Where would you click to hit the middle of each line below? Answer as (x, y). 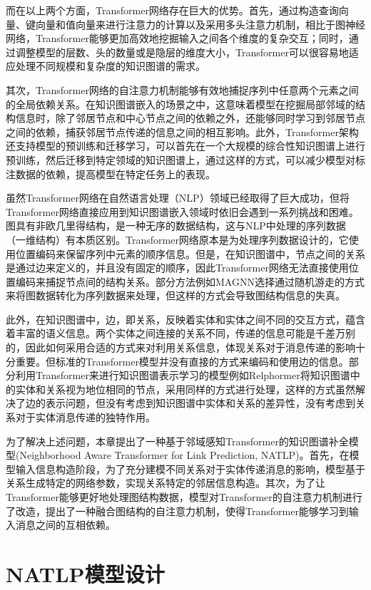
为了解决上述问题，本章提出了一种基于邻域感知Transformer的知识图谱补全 (177, 441)
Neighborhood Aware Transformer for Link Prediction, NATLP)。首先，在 (184, 455)
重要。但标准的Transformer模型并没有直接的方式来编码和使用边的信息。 (182, 361)
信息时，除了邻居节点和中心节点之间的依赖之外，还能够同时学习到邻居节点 (190, 118)
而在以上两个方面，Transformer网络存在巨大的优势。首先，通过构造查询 (172, 10)
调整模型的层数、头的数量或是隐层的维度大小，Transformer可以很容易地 (182, 52)
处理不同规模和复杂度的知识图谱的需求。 (110, 66)
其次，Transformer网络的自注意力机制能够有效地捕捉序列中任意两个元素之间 (182, 89)
